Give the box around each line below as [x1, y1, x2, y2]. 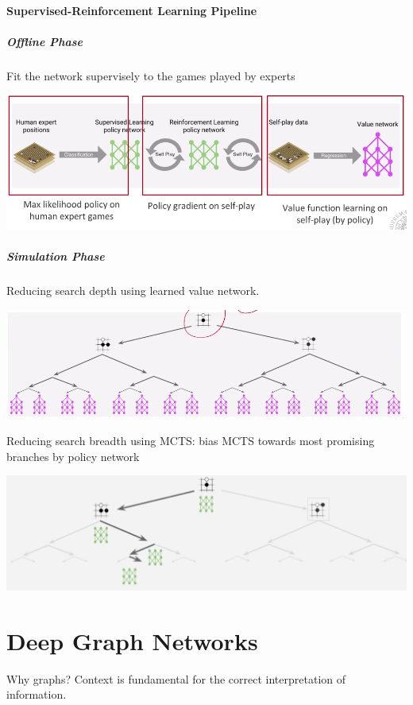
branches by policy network [6, 447, 140, 464]
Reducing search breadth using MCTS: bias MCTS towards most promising [6, 432, 375, 448]
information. [6, 686, 67, 703]
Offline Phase [6, 33, 83, 49]
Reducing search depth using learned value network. [6, 282, 260, 299]
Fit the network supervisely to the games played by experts [6, 67, 295, 83]
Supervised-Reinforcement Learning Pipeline [6, 2, 257, 18]
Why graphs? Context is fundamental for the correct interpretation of [6, 670, 346, 687]
